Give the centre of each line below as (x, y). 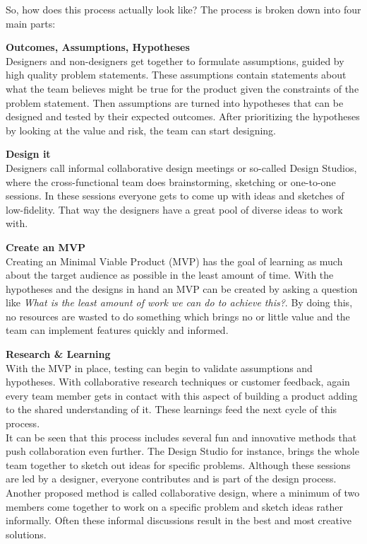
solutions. (26, 534)
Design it (28, 154)
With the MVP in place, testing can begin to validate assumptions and (159, 368)
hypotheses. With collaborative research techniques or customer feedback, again (178, 382)
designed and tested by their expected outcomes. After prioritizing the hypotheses (183, 116)
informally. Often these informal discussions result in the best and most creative (179, 520)
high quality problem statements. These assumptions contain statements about (176, 75)
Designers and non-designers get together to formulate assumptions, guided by (175, 60)
